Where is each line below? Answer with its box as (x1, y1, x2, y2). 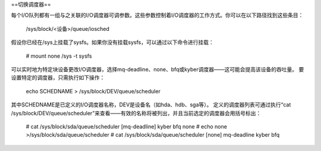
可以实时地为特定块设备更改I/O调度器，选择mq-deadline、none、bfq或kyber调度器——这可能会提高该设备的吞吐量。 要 (11, 65, 304, 73)
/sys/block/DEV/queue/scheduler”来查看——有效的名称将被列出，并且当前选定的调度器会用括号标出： (11, 109, 262, 117)
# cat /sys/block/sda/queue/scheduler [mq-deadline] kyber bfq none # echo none (26, 122, 227, 130)
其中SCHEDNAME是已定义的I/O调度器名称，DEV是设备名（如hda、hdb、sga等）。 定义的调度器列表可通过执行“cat (11, 101, 291, 108)
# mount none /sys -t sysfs (26, 52, 92, 59)
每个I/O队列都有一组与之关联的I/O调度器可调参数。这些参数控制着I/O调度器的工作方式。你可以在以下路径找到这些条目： (11, 12, 304, 19)
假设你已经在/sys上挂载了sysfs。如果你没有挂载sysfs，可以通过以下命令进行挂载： (11, 39, 214, 46)
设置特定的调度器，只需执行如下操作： (11, 74, 105, 81)
